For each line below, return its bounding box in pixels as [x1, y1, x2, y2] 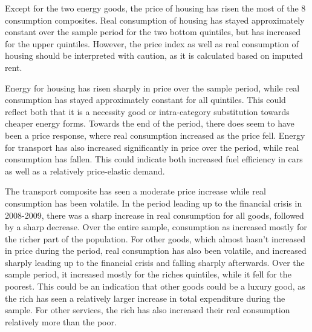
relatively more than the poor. [5, 315, 117, 328]
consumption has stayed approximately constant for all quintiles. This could [5, 93, 286, 106]
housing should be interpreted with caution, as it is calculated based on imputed [5, 49, 303, 62]
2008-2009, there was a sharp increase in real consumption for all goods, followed [5, 208, 304, 221]
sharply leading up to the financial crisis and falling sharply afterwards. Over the [5, 256, 305, 268]
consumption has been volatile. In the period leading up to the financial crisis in [5, 196, 302, 209]
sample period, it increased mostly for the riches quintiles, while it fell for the [5, 268, 291, 281]
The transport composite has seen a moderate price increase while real [5, 185, 266, 198]
